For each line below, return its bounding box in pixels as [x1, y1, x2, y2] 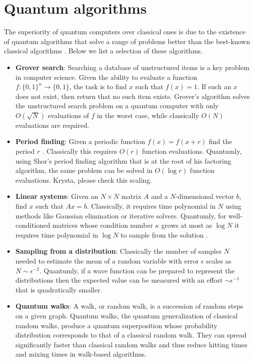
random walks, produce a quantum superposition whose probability [15, 320, 218, 330]
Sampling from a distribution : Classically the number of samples [15, 246, 222, 256]
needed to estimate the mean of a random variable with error [15, 256, 199, 265]
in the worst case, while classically [96, 110, 199, 120]
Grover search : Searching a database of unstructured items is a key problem [15, 62, 250, 72]
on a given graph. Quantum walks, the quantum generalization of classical [15, 310, 238, 320]
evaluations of [47, 110, 89, 120]
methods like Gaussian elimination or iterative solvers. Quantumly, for [15, 210, 227, 220]
